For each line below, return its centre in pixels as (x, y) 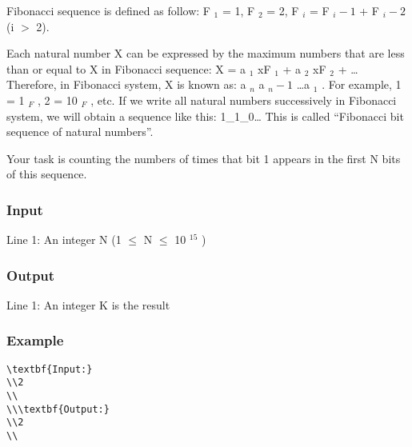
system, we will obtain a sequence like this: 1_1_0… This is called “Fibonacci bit (205, 116)
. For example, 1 (362, 84)
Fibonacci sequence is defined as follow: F (108, 10)
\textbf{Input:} (50, 369)
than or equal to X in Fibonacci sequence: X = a (126, 68)
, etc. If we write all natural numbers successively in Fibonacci (244, 100)
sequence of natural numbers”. (80, 132)
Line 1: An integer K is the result (88, 304)
